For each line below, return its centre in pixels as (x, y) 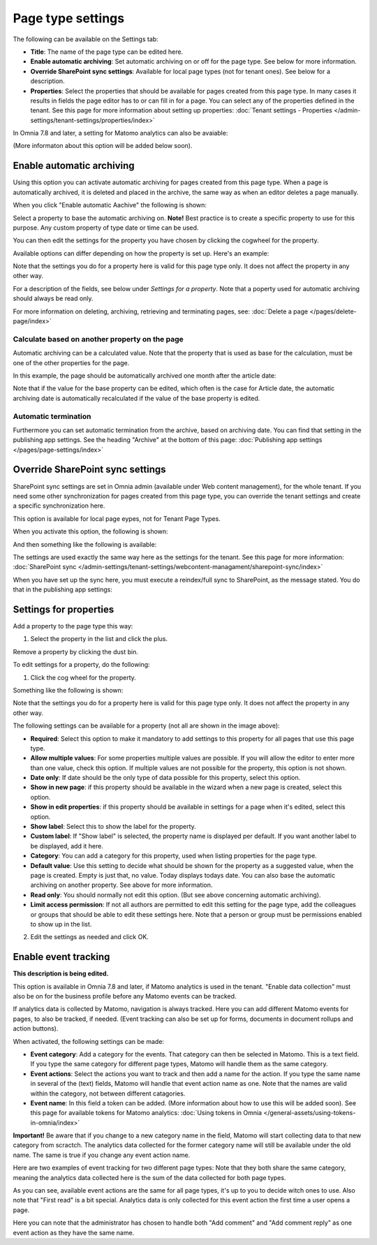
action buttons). (36, 1029)
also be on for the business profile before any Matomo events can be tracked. (125, 996)
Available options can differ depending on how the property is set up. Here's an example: (141, 253)
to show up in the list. (61, 924)
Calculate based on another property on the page (98, 339)
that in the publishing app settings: (63, 589)
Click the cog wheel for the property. (83, 677)
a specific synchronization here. (59, 506)
